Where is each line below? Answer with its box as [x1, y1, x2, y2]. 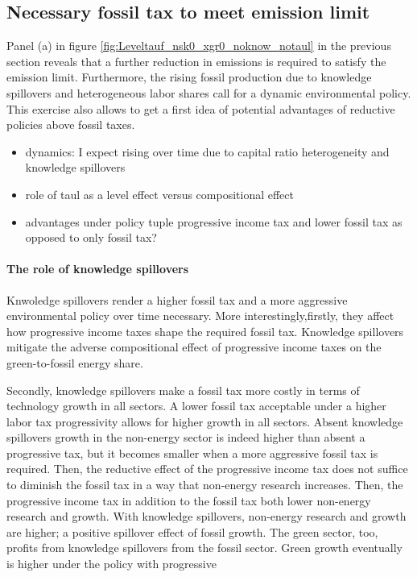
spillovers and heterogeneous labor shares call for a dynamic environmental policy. [6, 84, 411, 101]
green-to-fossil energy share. [6, 354, 143, 371]
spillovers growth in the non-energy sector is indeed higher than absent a [6, 429, 365, 446]
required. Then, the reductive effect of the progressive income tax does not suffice [6, 460, 408, 477]
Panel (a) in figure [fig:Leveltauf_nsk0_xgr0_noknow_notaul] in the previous [6, 37, 391, 54]
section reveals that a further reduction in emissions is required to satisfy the [6, 52, 386, 69]
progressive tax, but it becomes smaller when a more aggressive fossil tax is [6, 444, 378, 461]
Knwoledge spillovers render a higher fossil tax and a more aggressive [6, 291, 348, 308]
